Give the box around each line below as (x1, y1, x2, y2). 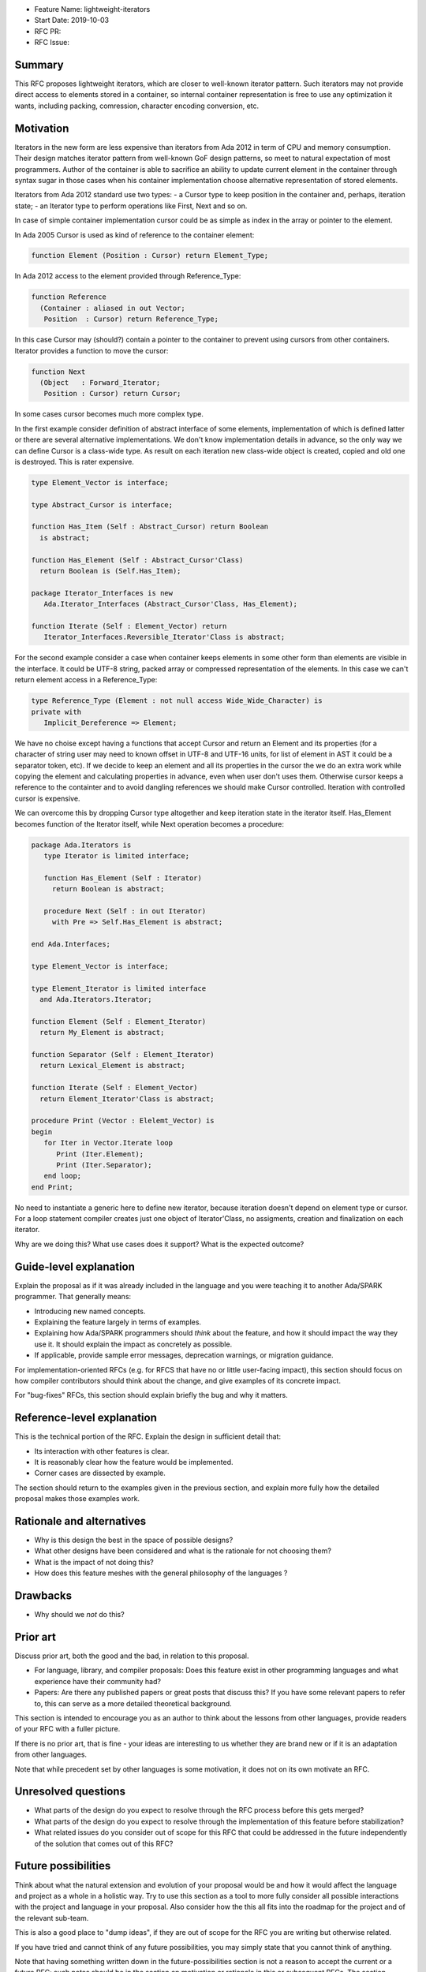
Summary (14, 58, 64, 71)
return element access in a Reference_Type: (14, 675, 158, 685)
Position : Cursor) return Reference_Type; (43, 315, 219, 323)
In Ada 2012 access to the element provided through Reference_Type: (14, 271, 241, 281)
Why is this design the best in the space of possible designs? (34, 1535, 234, 1545)
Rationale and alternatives (14, 1514, 147, 1528)
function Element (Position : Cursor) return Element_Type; (31, 251, 269, 260)
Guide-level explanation (14, 1260, 136, 1273)
